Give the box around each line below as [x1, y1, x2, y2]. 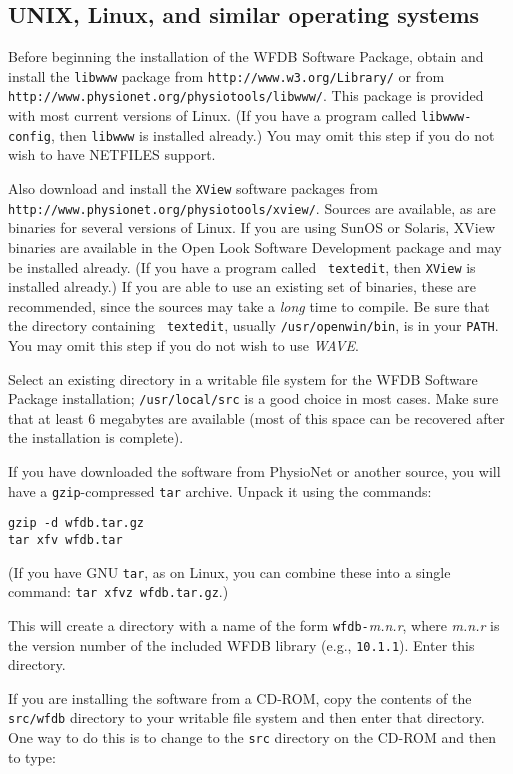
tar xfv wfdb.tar [8, 532, 123, 547]
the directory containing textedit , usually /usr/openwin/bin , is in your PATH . [8, 315, 499, 336]
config [8, 129, 51, 144]
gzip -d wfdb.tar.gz [8, 516, 145, 531]
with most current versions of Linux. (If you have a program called [8, 105, 417, 126]
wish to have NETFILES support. [8, 144, 216, 165]
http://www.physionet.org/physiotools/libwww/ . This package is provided [8, 85, 484, 106]
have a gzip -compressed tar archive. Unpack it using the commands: [8, 480, 432, 501]
